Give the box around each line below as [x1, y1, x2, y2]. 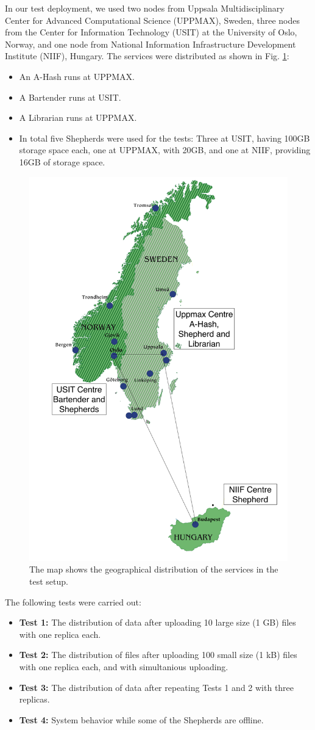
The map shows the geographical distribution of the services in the [29, 563, 278, 576]
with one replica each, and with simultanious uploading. [19, 660, 228, 673]
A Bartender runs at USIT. [19, 90, 121, 103]
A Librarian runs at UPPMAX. [19, 111, 137, 124]
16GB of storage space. [19, 155, 105, 168]
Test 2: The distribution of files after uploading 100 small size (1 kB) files [19, 648, 297, 661]
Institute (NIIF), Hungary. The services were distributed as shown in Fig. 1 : [5, 49, 289, 62]
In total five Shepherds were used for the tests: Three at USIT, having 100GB [19, 131, 310, 144]
